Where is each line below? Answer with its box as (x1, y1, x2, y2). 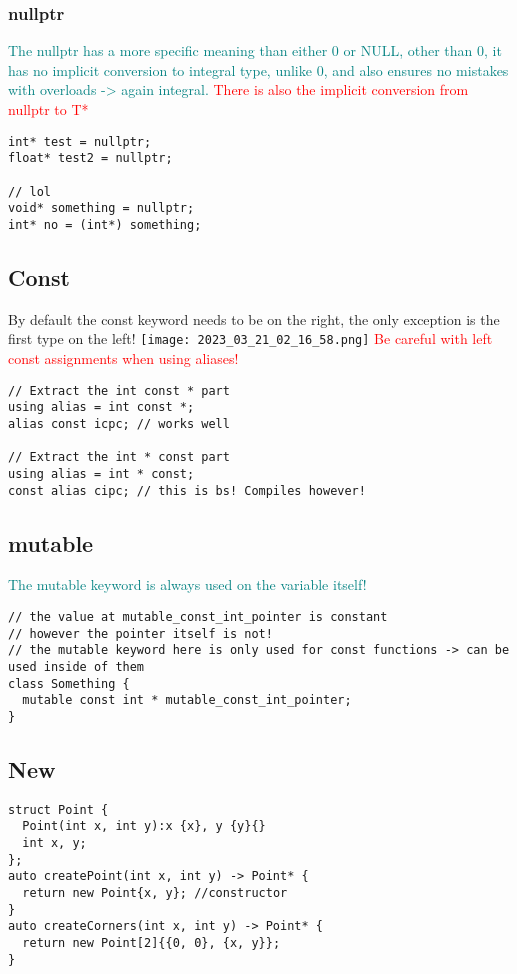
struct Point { (8, 802, 109, 817)
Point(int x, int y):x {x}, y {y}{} (22, 819, 266, 834)
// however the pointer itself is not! (8, 626, 273, 641)
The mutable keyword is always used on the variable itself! (8, 574, 367, 595)
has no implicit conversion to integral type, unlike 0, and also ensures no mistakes (8, 59, 509, 80)
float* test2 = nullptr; (8, 151, 173, 166)
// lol (8, 184, 51, 199)
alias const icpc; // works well (8, 416, 230, 431)
